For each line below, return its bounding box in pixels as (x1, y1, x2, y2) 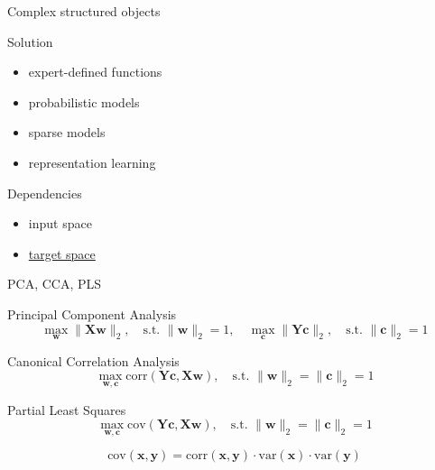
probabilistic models (28, 92, 140, 111)
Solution (7, 32, 53, 51)
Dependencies (7, 183, 82, 202)
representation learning (28, 152, 156, 171)
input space (28, 214, 92, 233)
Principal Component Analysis (7, 304, 177, 323)
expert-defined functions (28, 62, 162, 81)
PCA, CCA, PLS (7, 274, 102, 293)
